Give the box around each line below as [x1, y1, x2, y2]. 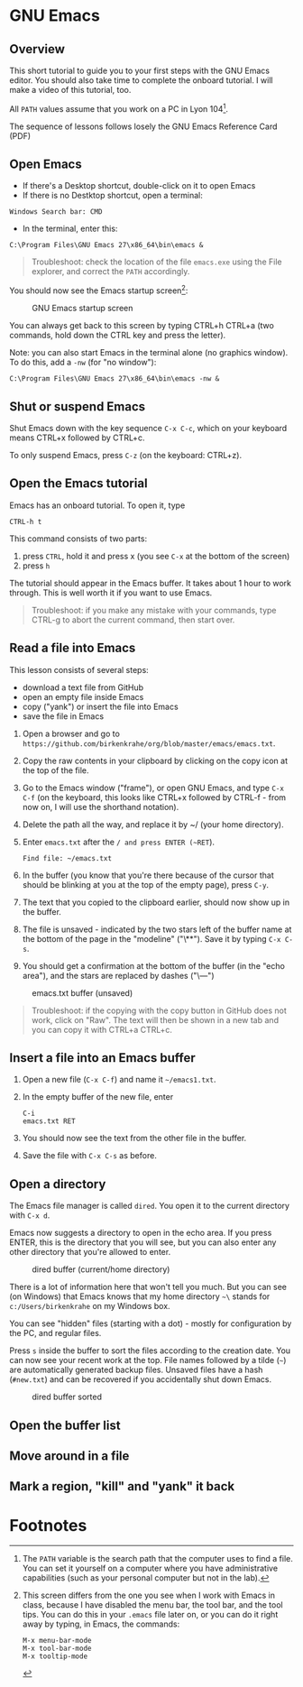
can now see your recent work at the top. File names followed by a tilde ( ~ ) [9, 1355, 287, 1366]
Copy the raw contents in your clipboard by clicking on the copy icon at [22, 755, 289, 766]
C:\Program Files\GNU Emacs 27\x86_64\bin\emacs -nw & [9, 374, 220, 383]
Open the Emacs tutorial [9, 475, 148, 492]
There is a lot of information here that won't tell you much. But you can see [9, 1282, 287, 1293]
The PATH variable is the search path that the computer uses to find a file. [22, 1553, 293, 1564]
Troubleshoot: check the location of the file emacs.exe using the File [31, 256, 282, 267]
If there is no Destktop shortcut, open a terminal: [22, 190, 203, 201]
